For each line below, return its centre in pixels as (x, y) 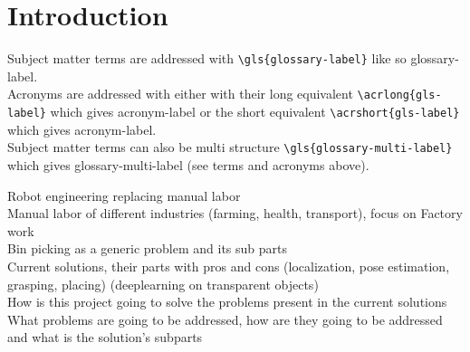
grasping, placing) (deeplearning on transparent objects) (163, 284)
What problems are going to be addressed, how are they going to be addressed (225, 319)
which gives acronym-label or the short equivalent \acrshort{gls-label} (255, 112)
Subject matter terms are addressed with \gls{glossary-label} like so (207, 58)
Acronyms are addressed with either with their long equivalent (180, 94)
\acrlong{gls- (399, 95)
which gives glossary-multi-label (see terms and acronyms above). (188, 164)
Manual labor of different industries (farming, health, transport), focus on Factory (235, 213)
